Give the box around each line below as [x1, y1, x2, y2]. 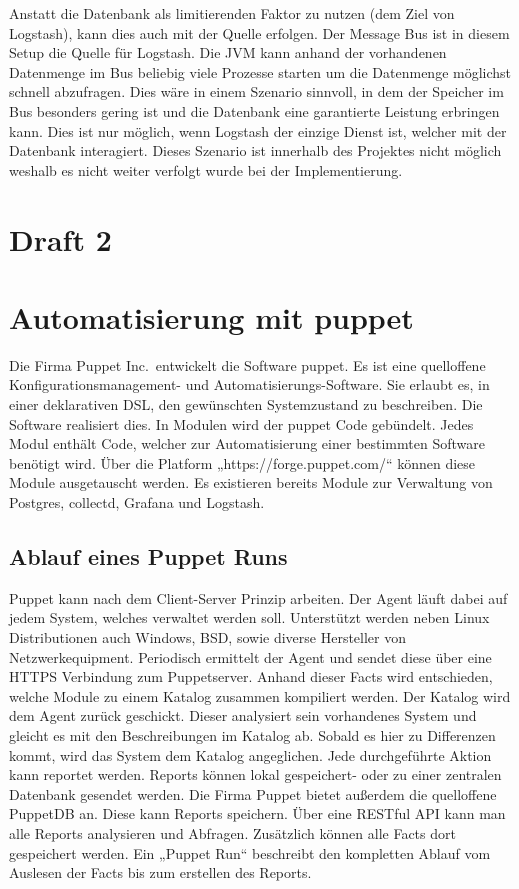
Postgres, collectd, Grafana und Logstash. [9, 492, 265, 512]
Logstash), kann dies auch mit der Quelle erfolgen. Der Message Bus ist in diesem [9, 22, 510, 43]
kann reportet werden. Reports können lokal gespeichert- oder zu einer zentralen [9, 764, 502, 785]
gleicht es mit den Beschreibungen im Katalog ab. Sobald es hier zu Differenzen [9, 724, 496, 745]
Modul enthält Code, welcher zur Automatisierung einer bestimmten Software [9, 433, 485, 454]
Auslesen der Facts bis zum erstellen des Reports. [9, 862, 312, 883]
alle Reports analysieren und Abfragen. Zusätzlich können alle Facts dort [9, 822, 456, 843]
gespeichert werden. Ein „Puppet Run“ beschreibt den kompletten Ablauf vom [9, 842, 491, 863]
